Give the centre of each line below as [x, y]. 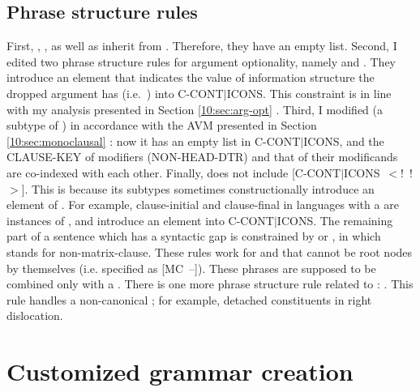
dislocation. [35, 315]
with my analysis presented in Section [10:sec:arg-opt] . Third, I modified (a [195, 109]
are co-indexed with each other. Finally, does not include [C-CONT [174, 172]
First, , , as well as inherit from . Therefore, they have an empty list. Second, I [202, 46]
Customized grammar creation [180, 371]
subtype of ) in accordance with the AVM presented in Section [162, 125]
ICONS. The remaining [335, 220]
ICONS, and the [344, 141]
